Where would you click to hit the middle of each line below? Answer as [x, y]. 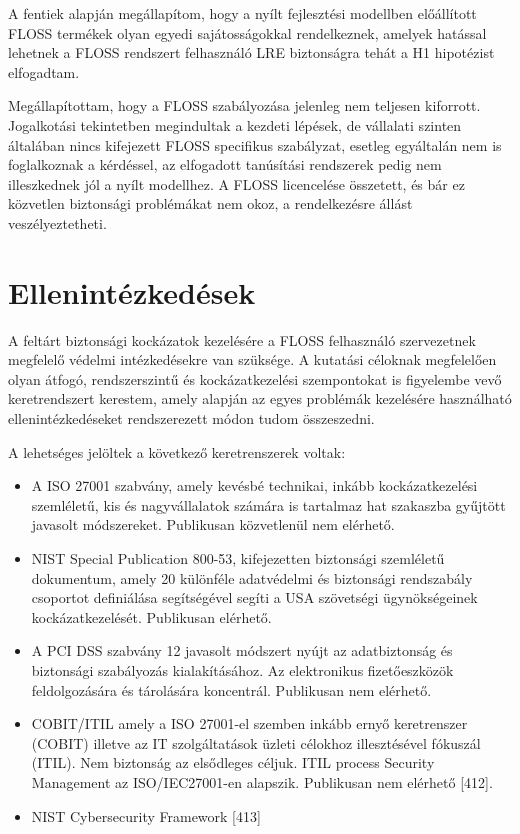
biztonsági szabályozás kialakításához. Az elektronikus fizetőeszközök [242, 669]
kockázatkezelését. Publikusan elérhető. [151, 616]
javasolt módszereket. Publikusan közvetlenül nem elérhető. [213, 524]
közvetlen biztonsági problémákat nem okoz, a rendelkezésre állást [210, 203]
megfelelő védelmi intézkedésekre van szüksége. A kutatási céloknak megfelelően [252, 359]
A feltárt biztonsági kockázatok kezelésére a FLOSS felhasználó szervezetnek [242, 339]
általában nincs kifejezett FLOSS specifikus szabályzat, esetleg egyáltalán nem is [255, 144]
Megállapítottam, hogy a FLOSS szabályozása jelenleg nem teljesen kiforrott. [244, 105]
